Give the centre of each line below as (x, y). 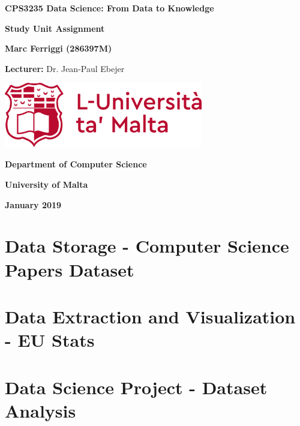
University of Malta (46, 184)
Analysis (40, 410)
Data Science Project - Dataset (136, 387)
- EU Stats (50, 340)
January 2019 (33, 204)
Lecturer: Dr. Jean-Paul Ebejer (65, 68)
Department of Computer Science (76, 164)
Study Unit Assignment (55, 28)
